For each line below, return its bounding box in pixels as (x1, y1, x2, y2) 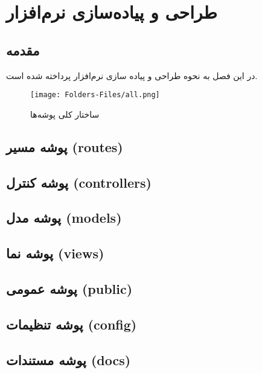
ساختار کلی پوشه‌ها (30, 107, 100, 120)
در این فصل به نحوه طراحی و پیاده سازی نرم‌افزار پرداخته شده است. (6, 69, 258, 81)
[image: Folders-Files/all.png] (30, 91, 160, 100)
